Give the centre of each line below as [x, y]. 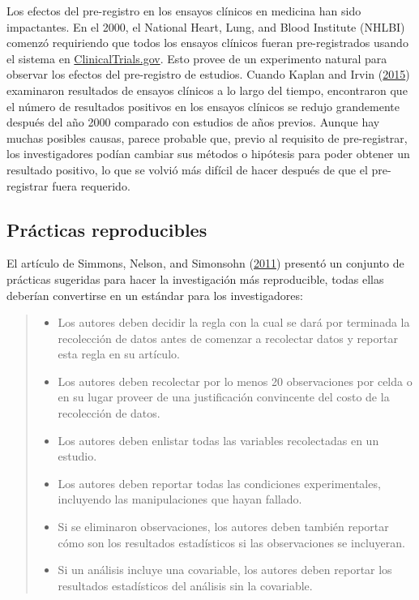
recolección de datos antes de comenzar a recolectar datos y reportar [228, 338]
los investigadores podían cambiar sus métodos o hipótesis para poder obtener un [208, 154]
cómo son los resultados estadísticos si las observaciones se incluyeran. [231, 542]
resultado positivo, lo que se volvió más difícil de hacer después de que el [187, 169]
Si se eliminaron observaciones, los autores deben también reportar [223, 527]
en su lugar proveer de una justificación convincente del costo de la [224, 397]
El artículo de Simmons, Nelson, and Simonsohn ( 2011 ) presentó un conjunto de [205, 263]
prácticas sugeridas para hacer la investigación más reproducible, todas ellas [195, 279]
